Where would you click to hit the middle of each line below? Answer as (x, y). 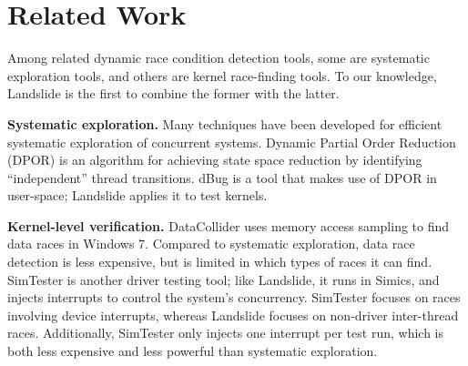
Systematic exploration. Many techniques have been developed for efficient (225, 123)
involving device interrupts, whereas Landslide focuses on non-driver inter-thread (233, 315)
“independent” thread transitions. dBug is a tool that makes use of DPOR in (222, 177)
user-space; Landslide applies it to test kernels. (137, 195)
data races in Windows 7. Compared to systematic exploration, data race (211, 244)
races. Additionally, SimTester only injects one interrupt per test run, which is (225, 333)
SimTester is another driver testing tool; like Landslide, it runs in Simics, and (224, 279)
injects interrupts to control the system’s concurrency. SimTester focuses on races (234, 297)
